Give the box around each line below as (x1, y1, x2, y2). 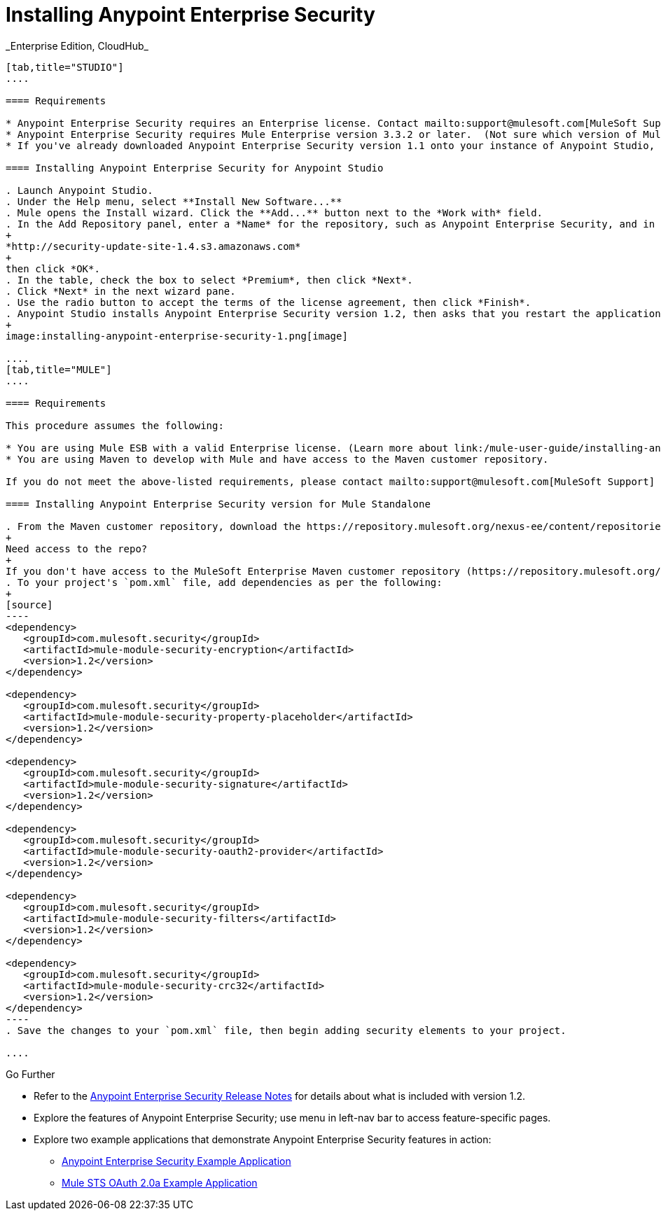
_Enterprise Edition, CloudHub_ (6, 39, 148, 52)
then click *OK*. (6, 263, 100, 274)
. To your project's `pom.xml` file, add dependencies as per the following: (6, 576, 443, 588)
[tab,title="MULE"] (6, 363, 112, 375)
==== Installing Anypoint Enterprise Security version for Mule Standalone (6, 498, 431, 510)
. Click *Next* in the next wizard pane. (6, 285, 236, 297)
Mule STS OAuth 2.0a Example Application (62, 1176, 258, 1189)
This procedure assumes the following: (6, 419, 224, 431)
